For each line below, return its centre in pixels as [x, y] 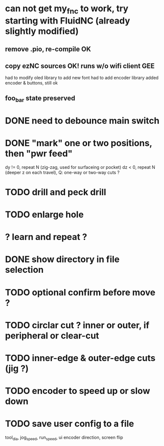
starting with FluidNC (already [68, 21]
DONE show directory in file [62, 259]
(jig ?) [17, 368]
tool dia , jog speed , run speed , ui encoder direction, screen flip [64, 438]
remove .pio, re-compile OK [48, 49]
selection [24, 270]
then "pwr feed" [39, 153]
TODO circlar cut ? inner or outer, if [77, 325]
